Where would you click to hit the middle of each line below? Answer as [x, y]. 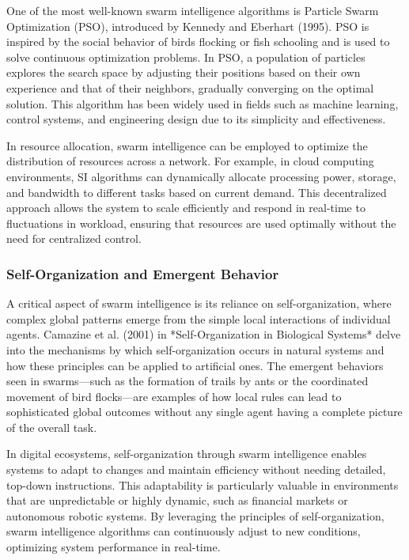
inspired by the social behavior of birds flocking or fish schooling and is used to [198, 42]
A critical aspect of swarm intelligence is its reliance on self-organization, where [199, 303]
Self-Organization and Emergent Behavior [143, 273]
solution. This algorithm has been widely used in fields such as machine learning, [203, 103]
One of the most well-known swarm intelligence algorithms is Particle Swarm [193, 10]
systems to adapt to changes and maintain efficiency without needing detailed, [196, 469]
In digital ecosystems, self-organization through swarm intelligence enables [187, 454]
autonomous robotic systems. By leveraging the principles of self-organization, [195, 515]
